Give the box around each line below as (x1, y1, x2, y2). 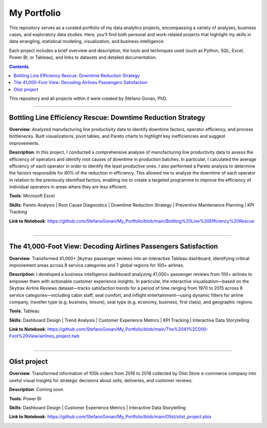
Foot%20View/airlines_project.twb (9, 333, 80, 339)
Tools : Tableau (9, 308, 40, 314)
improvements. (9, 140, 40, 146)
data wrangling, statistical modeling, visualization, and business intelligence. (9, 39, 165, 44)
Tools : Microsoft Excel (9, 193, 55, 199)
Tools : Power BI (9, 395, 42, 401)
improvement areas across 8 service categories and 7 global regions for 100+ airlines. (9, 262, 184, 268)
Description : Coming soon (9, 386, 64, 392)
